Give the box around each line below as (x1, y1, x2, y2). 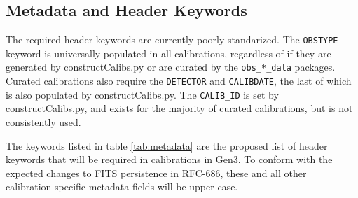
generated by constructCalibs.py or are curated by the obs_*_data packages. (6, 59, 336, 74)
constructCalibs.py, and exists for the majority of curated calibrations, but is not (6, 101, 353, 115)
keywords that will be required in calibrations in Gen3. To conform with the (6, 152, 333, 167)
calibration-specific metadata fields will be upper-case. (6, 179, 238, 194)
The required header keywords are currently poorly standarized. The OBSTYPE (6, 32, 338, 47)
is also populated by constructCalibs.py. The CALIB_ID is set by (6, 87, 279, 101)
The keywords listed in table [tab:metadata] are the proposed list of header (6, 138, 328, 153)
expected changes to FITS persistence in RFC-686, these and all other (6, 165, 307, 180)
